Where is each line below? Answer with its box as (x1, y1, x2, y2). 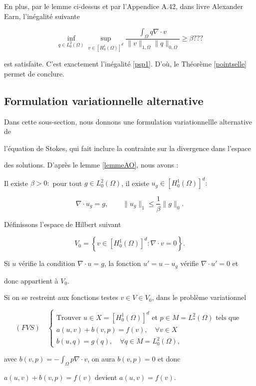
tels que (216, 314, 240, 321)
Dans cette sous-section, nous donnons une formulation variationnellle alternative (4, 116, 253, 126)
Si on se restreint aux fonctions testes (4, 292, 118, 302)
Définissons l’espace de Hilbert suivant (4, 218, 121, 229)
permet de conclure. (4, 68, 65, 78)
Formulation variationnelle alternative (4, 92, 204, 108)
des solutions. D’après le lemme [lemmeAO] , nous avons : (4, 159, 179, 170)
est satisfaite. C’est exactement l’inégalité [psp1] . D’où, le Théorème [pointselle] (4, 58, 247, 69)
